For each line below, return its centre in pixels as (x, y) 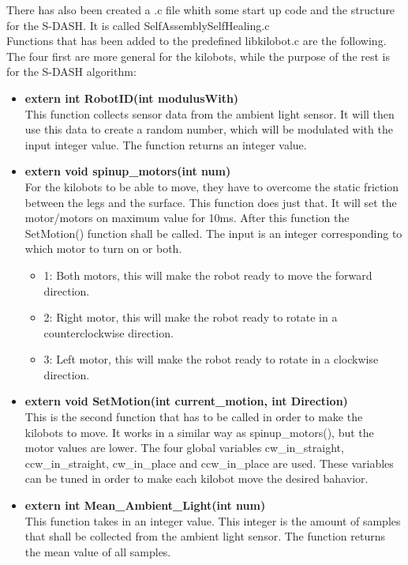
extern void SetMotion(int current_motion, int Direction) (186, 401)
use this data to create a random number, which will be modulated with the (209, 129)
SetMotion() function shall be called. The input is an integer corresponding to (213, 233)
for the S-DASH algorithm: (71, 72)
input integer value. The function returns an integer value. (166, 144)
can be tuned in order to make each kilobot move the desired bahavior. (197, 478)
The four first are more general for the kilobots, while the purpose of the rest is (198, 56)
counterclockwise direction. (109, 332)
